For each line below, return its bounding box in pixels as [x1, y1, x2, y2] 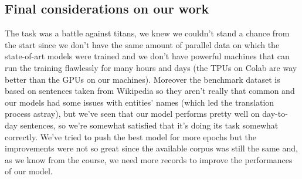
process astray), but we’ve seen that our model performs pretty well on [5, 107, 260, 120]
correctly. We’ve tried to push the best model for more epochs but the [5, 130, 256, 143]
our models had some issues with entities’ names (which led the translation [5, 96, 274, 108]
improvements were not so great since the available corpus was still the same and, [5, 142, 298, 154]
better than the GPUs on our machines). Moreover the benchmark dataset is [5, 73, 280, 85]
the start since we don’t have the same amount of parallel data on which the [5, 38, 280, 50]
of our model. [5, 165, 53, 177]
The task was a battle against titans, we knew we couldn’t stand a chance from [5, 27, 290, 39]
